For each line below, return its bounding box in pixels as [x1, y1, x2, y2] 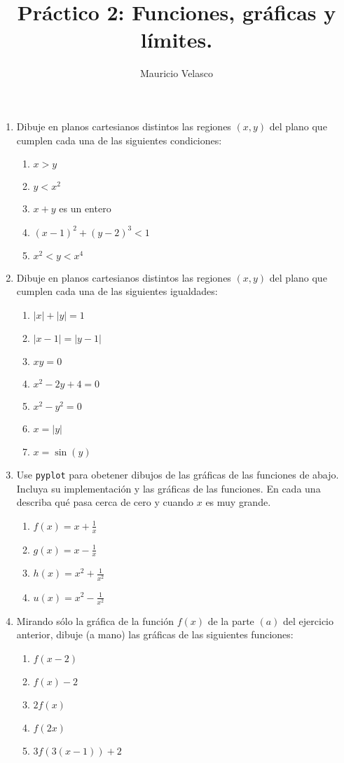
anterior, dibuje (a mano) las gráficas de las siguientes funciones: [16, 627, 294, 642]
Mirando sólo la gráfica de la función [16, 613, 174, 628]
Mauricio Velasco [140, 66, 213, 81]
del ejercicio [283, 613, 333, 628]
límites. [140, 25, 213, 54]
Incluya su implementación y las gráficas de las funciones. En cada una [16, 481, 321, 495]
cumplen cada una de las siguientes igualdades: [16, 284, 218, 298]
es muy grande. [205, 495, 271, 509]
